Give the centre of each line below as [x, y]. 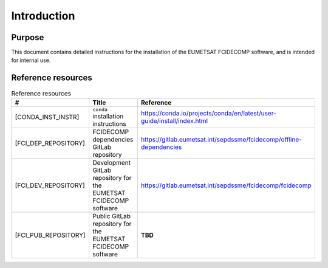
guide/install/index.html [174, 121]
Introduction [43, 16]
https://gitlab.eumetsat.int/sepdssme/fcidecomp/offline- [221, 139]
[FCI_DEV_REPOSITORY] [50, 185]
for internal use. [31, 60]
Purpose [28, 37]
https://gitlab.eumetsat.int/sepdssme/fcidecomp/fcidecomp [226, 185]
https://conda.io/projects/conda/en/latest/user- [208, 114]
